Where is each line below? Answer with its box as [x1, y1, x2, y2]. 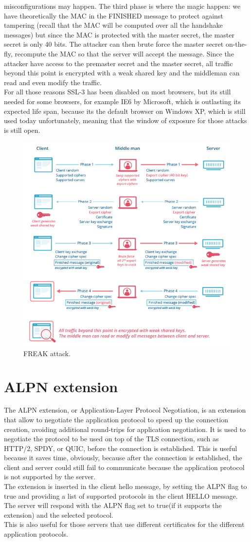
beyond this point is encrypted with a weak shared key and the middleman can [4, 68, 240, 78]
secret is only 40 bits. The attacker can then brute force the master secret [4, 39, 224, 49]
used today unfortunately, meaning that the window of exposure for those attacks [4, 115, 247, 126]
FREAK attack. [23, 348, 71, 358]
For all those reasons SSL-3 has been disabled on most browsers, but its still [4, 87, 231, 97]
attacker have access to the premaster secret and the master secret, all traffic [4, 58, 233, 68]
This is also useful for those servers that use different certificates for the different [4, 519, 245, 529]
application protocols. [4, 529, 68, 539]
